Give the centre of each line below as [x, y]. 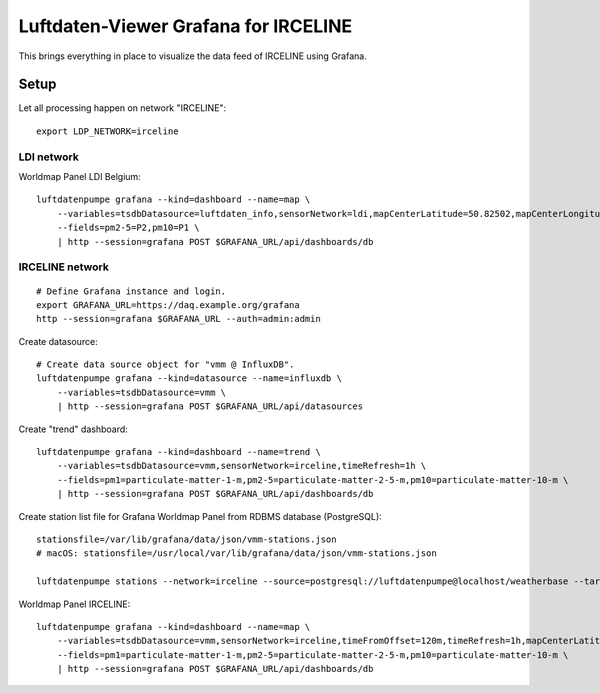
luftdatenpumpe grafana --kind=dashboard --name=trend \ [179, 452]
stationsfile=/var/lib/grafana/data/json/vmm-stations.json [186, 539]
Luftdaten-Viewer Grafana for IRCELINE [185, 26]
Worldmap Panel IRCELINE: [74, 604]
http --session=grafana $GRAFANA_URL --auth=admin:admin [179, 319]
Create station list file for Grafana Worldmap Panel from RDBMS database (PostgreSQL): [200, 516]
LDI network [48, 157]
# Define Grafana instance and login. [131, 291]
